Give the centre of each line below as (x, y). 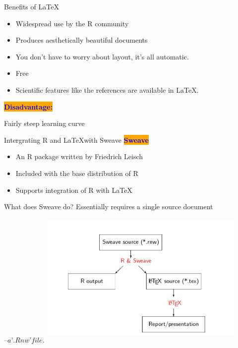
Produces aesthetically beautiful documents (82, 40)
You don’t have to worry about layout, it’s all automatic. (102, 56)
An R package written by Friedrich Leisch (79, 156)
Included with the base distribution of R (77, 173)
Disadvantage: (28, 106)
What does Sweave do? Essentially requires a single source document (109, 206)
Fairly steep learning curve (44, 123)
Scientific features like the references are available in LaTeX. (107, 89)
